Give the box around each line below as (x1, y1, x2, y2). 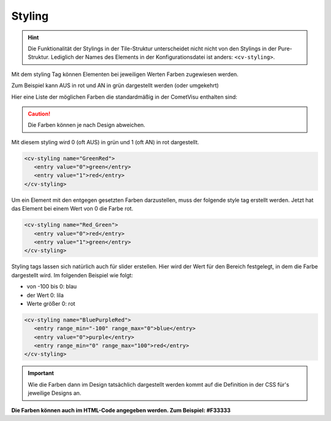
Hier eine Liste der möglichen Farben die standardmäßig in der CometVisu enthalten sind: (11, 93, 238, 101)
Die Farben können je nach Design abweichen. (28, 122, 145, 129)
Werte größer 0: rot (26, 299, 76, 307)
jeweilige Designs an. (28, 390, 82, 397)
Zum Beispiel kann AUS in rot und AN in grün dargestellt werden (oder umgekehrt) (11, 82, 219, 89)
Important (28, 369, 55, 377)
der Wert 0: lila (26, 292, 64, 299)
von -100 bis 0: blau (26, 283, 77, 290)
